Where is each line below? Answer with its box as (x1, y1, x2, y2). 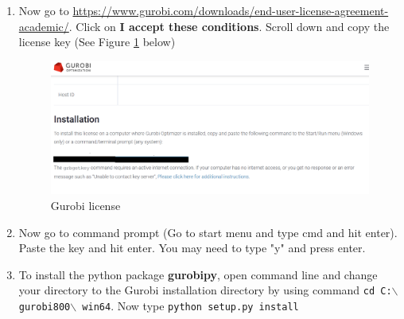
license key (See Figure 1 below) (18, 33, 176, 50)
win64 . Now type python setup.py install (82, 298, 299, 314)
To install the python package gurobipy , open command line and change (18, 266, 378, 282)
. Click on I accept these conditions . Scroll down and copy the (68, 18, 390, 34)
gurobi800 (18, 301, 71, 313)
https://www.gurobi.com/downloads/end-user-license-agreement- (72, 2, 389, 18)
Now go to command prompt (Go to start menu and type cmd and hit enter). (18, 224, 398, 240)
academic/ (18, 18, 69, 34)
